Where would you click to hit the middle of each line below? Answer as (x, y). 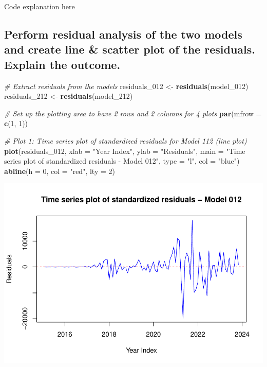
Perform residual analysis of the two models (123, 34)
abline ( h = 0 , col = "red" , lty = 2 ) (60, 171)
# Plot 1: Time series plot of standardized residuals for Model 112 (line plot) (126, 140)
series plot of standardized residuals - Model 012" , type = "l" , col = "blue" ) (122, 161)
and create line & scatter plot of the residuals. (130, 49)
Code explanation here (40, 6)
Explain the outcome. (62, 64)
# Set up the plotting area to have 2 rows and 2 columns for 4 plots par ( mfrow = (133, 113)
